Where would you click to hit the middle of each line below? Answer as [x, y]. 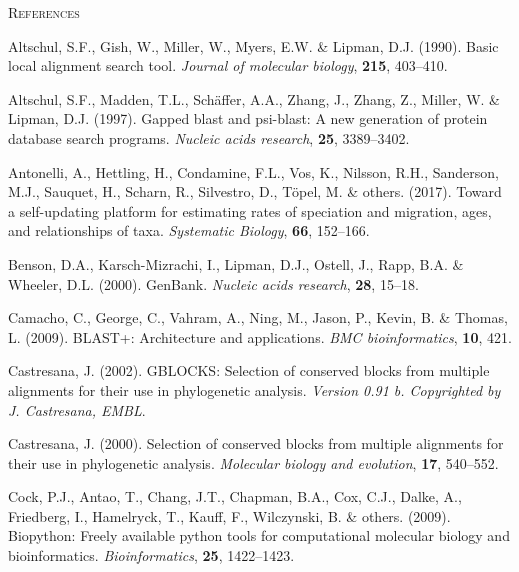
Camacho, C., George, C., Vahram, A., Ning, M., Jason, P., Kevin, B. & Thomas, [258, 317]
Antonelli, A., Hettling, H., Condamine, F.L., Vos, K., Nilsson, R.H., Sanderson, [253, 171]
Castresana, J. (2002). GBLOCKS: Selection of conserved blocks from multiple [249, 370]
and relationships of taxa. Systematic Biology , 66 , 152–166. [189, 230]
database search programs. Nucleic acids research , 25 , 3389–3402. [209, 137]
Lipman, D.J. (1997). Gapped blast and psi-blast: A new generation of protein [248, 118]
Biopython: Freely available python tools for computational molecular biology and [259, 535]
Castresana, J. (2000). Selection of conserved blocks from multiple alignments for [256, 443]
